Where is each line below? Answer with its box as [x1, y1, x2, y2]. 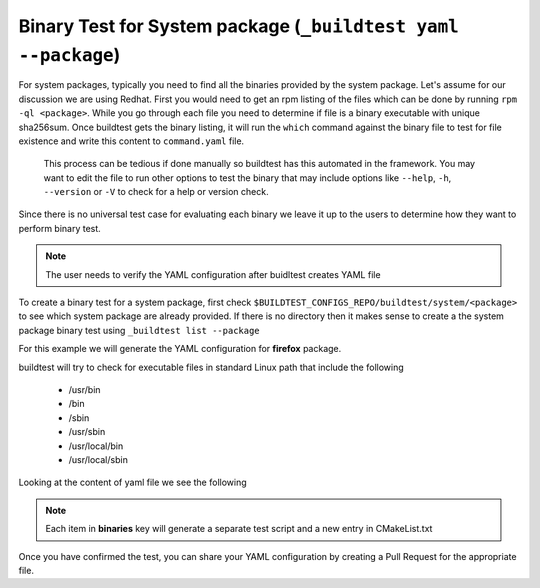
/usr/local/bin [68, 440, 124, 452]
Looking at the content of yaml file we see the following [18, 476, 247, 489]
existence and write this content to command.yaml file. [18, 135, 245, 147]
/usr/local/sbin [68, 453, 129, 465]
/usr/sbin [68, 426, 106, 438]
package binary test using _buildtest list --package [18, 324, 260, 336]
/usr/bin [68, 383, 101, 395]
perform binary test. [18, 222, 102, 234]
